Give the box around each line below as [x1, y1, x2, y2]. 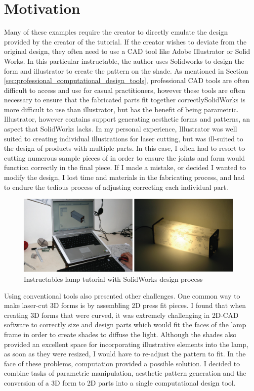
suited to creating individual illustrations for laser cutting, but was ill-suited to [4, 133, 244, 143]
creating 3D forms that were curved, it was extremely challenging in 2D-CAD [4, 309, 239, 320]
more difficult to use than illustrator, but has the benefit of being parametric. [4, 104, 239, 114]
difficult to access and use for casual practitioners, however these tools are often [4, 85, 245, 95]
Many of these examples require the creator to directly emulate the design [4, 27, 228, 37]
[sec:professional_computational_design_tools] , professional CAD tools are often [4, 75, 250, 86]
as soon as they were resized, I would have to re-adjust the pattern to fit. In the [4, 348, 246, 359]
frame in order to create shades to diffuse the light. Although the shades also [4, 329, 237, 340]
